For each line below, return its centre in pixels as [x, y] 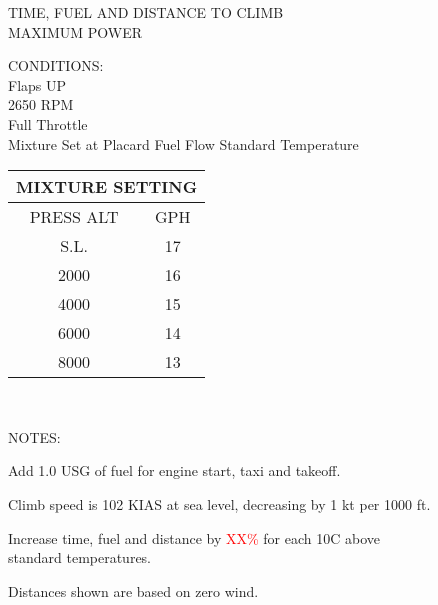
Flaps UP [37, 84]
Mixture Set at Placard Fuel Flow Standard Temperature [183, 143]
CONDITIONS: [56, 65]
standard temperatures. [80, 557]
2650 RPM [41, 104]
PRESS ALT [74, 217]
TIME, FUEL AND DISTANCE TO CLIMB [146, 12]
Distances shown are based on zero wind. [133, 590]
